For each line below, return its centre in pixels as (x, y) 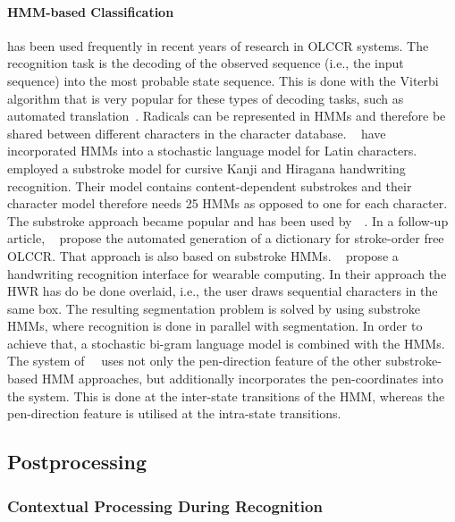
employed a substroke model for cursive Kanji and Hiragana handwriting (206, 168)
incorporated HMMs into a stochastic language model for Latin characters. (212, 151)
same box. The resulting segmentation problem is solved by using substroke (214, 308)
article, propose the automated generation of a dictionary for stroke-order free (226, 238)
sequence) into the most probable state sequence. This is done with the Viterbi (223, 80)
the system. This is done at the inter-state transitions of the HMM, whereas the (226, 396)
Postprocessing (77, 462)
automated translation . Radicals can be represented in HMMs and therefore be (227, 116)
